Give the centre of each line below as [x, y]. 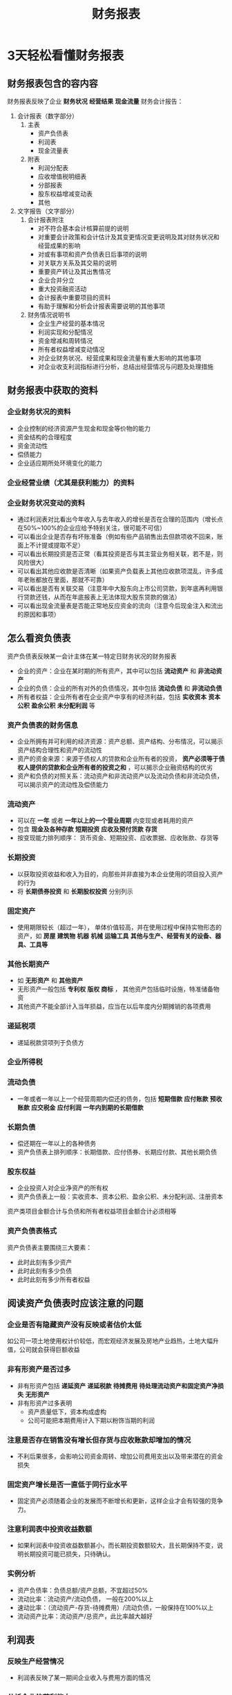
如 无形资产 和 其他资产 [50, 981]
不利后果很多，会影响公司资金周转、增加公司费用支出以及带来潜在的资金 [120, 1456]
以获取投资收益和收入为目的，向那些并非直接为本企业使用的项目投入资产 [120, 874]
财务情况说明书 [49, 315]
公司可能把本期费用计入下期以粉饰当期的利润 [91, 1420]
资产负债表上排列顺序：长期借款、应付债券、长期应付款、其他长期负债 [117, 1152]
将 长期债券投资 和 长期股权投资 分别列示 [75, 891]
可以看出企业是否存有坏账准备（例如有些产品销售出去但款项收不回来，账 [120, 536]
